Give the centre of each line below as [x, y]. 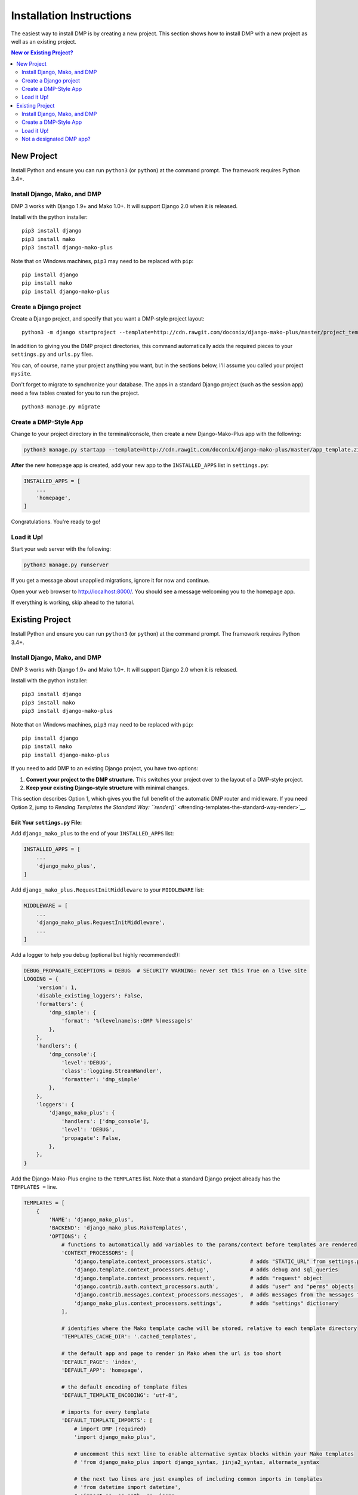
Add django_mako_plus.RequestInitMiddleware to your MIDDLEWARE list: [107, 890]
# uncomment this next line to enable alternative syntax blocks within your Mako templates [214, 1454]
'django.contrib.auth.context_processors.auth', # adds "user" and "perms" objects [214, 1287]
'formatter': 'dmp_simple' [101, 1079]
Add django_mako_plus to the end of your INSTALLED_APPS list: [92, 834]
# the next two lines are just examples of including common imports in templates [198, 1479]
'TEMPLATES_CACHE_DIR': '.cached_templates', [129, 1337]
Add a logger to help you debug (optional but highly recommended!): [95, 954]
